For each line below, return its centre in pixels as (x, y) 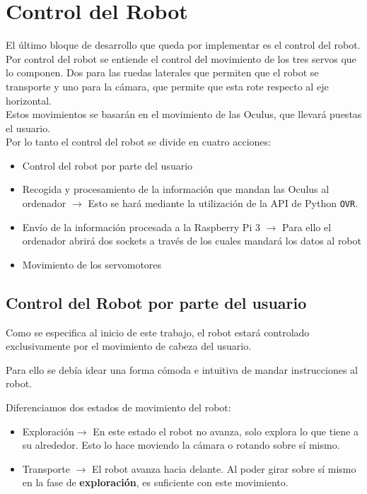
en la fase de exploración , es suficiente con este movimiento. (155, 482)
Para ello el (307, 227)
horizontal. (29, 100)
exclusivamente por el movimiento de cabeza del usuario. (129, 346)
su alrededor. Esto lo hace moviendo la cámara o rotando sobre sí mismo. (181, 445)
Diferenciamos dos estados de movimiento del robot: (118, 407)
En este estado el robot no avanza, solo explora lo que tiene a (226, 431)
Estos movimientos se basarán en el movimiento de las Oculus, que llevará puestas (184, 114)
